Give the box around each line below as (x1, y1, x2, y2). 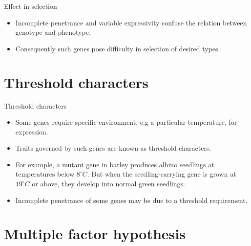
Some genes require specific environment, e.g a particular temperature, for (15, 117, 237, 127)
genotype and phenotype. (15, 27, 91, 37)
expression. (15, 126, 48, 136)
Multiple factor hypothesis (4, 224, 186, 244)
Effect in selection (4, 1, 57, 11)
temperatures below (15, 169, 75, 179)
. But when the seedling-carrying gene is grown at (87, 169, 236, 179)
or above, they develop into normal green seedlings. (32, 179, 186, 189)
